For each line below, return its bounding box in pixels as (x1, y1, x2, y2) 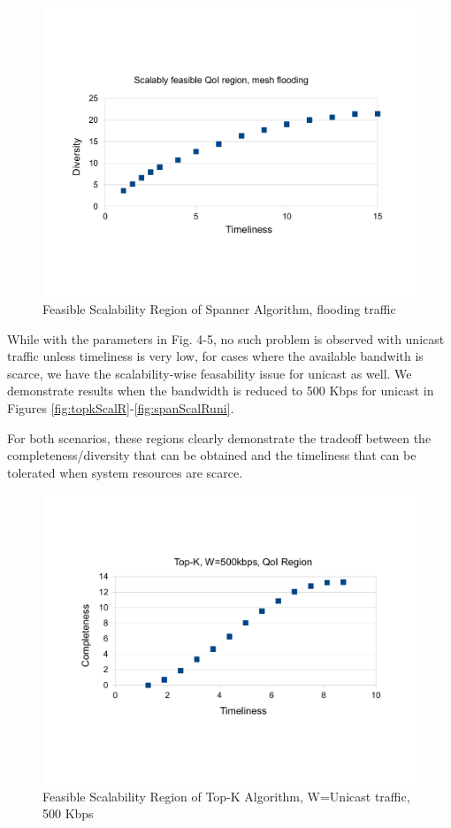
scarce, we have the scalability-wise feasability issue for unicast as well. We (7, 364, 412, 382)
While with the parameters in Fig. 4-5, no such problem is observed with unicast (7, 329, 445, 348)
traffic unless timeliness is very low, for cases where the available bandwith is (7, 347, 424, 365)
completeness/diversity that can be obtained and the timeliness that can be (7, 446, 417, 464)
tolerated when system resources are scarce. (7, 463, 243, 481)
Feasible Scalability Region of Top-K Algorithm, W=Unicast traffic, (42, 786, 410, 805)
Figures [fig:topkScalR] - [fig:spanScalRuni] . (7, 399, 234, 418)
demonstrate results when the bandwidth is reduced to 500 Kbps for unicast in (7, 381, 434, 400)
